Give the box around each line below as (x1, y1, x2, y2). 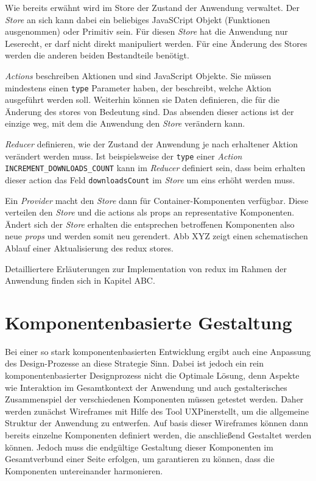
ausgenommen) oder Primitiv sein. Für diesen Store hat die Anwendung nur (5, 25, 288, 38)
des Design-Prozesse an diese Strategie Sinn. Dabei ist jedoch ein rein (5, 357, 264, 370)
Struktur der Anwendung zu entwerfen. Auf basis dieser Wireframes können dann (5, 416, 309, 429)
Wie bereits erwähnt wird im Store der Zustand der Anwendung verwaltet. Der (5, 1, 300, 13)
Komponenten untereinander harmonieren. (5, 464, 163, 477)
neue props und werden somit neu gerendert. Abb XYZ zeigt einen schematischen (5, 230, 308, 242)
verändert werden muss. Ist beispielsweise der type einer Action (5, 149, 242, 162)
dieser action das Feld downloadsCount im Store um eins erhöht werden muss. (5, 173, 295, 186)
